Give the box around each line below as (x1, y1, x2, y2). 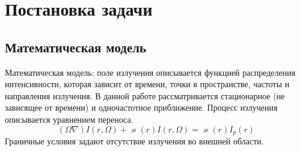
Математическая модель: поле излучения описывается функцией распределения (5, 66, 296, 78)
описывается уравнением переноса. (5, 112, 133, 125)
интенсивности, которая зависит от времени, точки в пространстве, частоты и (5, 78, 290, 90)
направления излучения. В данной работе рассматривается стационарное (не (5, 89, 285, 102)
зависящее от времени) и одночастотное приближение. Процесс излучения (5, 101, 278, 114)
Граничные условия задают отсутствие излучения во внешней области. (5, 135, 264, 147)
